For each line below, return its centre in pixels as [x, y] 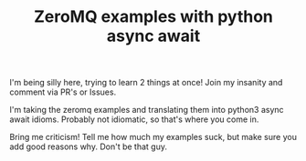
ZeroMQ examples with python [153, 17]
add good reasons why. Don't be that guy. [88, 146]
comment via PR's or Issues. [63, 92]
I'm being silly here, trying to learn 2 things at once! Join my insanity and [146, 83]
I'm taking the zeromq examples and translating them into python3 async [147, 110]
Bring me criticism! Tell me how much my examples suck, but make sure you [153, 137]
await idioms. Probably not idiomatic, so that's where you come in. [134, 119]
